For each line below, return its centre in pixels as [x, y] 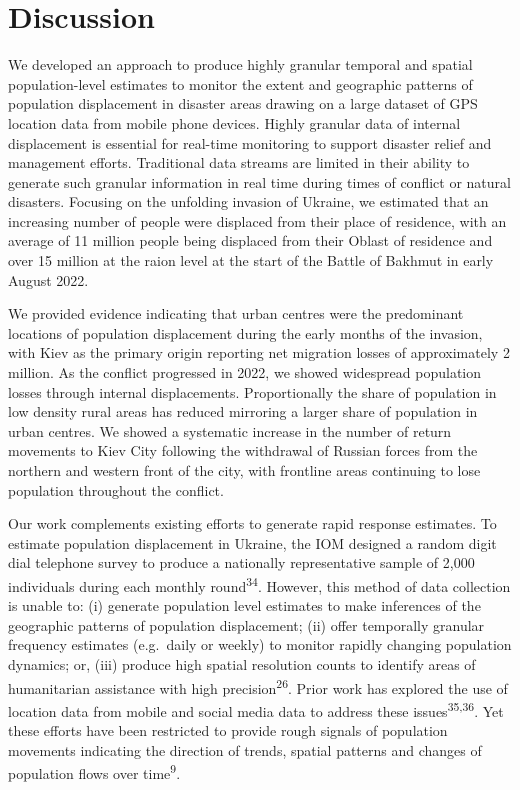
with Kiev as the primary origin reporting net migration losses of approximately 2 [259, 352]
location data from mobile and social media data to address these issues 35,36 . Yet [256, 709]
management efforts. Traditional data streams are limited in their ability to [239, 162]
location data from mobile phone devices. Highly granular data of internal [234, 122]
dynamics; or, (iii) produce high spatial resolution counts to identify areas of [242, 664]
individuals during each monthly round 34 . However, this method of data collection [259, 584]
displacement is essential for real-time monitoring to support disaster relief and [250, 142]
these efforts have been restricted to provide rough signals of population [228, 730]
